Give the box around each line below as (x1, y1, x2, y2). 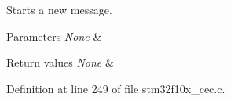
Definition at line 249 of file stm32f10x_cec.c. (6, 80, 225, 96)
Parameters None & (6, 27, 102, 44)
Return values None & (6, 54, 114, 70)
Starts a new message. (6, 2, 112, 17)
